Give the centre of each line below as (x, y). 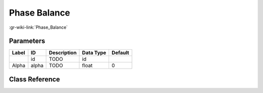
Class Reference (35, 79)
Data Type (94, 53)
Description (63, 53)
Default (120, 53)
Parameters (27, 41)
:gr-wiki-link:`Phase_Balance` (38, 27)
